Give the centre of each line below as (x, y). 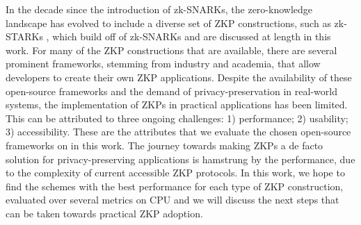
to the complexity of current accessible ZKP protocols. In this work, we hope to (175, 173)
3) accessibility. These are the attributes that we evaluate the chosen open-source (178, 132)
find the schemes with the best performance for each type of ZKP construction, (175, 186)
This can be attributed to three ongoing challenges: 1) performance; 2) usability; (177, 118)
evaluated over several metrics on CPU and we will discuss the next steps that (173, 200)
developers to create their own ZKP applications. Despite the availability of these (179, 77)
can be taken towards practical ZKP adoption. (104, 213)
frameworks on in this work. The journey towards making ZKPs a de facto (165, 145)
